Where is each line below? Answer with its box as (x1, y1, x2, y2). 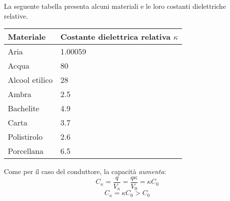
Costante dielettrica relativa (60, 31, 171, 43)
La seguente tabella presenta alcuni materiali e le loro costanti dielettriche (4, 1, 226, 11)
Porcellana (8, 145, 44, 157)
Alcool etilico (8, 74, 53, 86)
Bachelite (8, 102, 40, 114)
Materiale (8, 31, 46, 43)
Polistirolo (8, 131, 43, 143)
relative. (4, 10, 28, 21)
